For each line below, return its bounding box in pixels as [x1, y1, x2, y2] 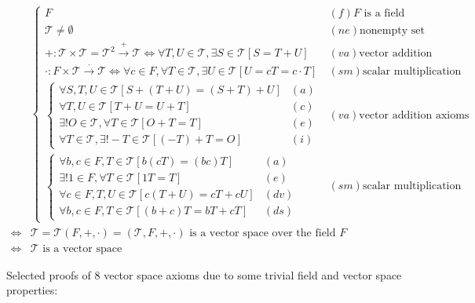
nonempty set [360, 25, 425, 37]
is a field [364, 8, 405, 20]
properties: [6, 282, 58, 298]
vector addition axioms [359, 109, 470, 121]
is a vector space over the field [189, 227, 336, 239]
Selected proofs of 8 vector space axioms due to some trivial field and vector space [6, 266, 402, 283]
